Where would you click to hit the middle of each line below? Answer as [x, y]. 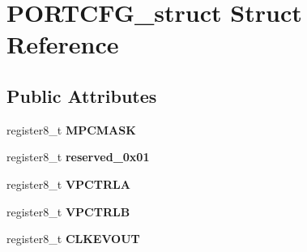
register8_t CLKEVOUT [73, 239]
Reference [63, 44]
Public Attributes [82, 95]
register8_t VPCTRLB [68, 211]
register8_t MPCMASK [71, 129]
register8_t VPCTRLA [68, 184]
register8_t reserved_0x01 [78, 157]
